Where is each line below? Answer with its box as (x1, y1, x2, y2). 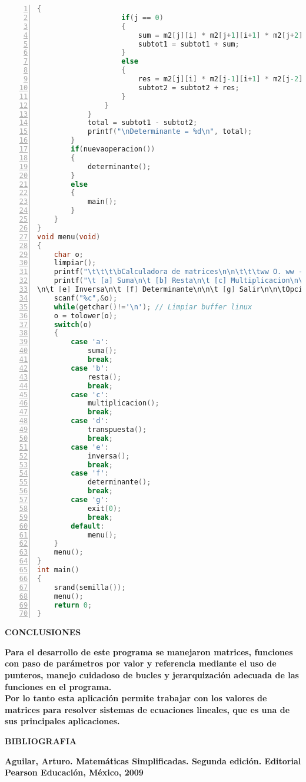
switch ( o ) (54, 320, 92, 329)
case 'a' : (71, 338, 109, 347)
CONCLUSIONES (5, 626, 81, 638)
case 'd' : (71, 417, 109, 425)
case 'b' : (71, 364, 109, 372)
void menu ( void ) (37, 232, 101, 241)
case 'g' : (71, 496, 109, 504)
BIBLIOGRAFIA (5, 735, 77, 747)
